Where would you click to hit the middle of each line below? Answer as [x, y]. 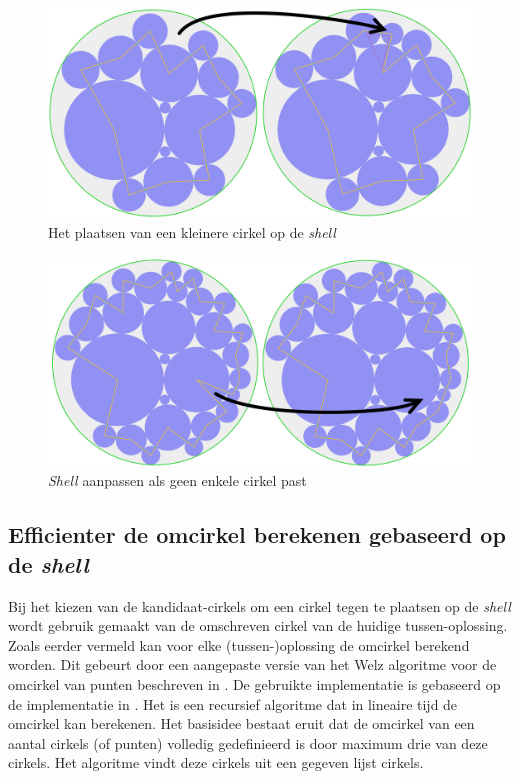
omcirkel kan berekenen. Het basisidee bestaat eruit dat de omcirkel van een [241, 723]
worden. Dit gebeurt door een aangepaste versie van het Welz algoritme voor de [252, 664]
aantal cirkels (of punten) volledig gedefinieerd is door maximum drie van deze [248, 742]
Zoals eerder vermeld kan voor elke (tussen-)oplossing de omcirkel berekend [239, 644]
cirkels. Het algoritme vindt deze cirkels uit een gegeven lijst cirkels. [216, 762]
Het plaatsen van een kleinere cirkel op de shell [192, 231]
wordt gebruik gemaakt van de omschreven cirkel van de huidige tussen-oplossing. [258, 625]
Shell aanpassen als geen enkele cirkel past [177, 480]
